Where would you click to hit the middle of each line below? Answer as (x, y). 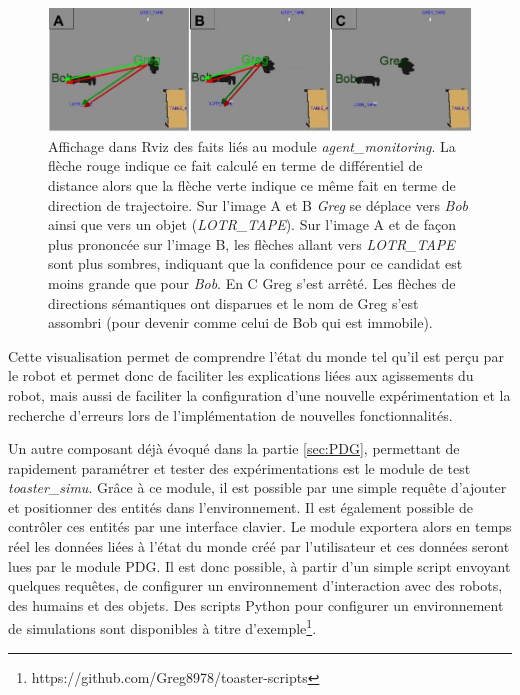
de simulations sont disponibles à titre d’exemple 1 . (162, 627)
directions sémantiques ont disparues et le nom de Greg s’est (233, 302)
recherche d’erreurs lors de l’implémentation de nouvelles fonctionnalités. (230, 414)
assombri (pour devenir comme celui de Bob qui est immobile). (240, 322)
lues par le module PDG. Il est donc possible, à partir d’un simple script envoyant (259, 565)
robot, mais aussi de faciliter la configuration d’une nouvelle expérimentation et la (259, 394)
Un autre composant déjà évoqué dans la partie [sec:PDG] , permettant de (234, 448)
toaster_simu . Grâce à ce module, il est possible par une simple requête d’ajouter (257, 487)
